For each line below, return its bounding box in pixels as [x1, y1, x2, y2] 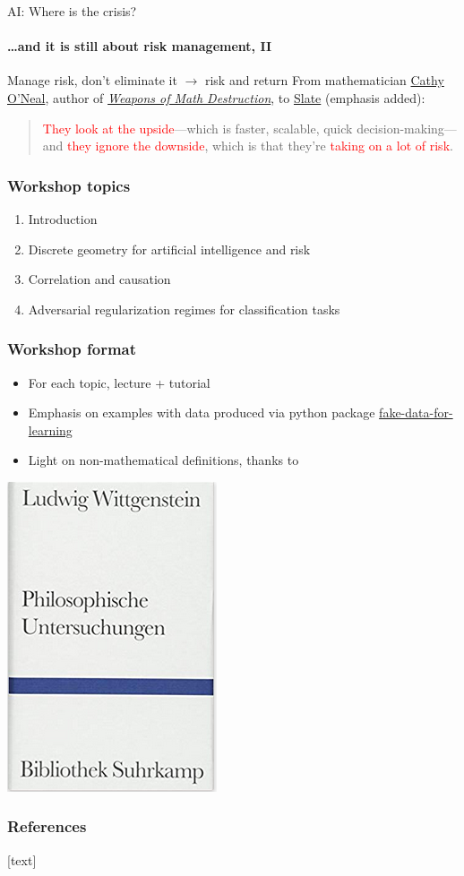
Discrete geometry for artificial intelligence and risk [28, 239, 311, 258]
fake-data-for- [379, 403, 453, 422]
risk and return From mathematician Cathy [204, 71, 444, 90]
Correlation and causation [28, 270, 171, 288]
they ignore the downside [67, 136, 205, 155]
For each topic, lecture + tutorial [28, 373, 211, 391]
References [7, 815, 87, 837]
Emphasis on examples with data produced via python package [28, 403, 375, 422]
